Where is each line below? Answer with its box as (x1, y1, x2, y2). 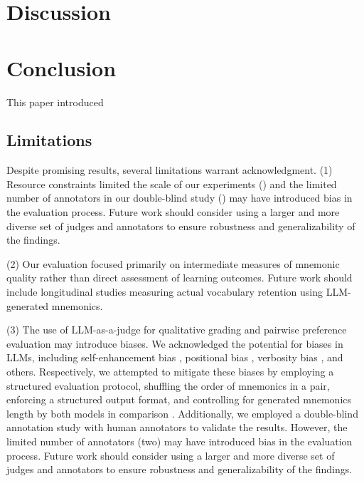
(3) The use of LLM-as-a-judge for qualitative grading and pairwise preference (6, 322, 347, 337)
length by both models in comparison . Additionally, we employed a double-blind (6, 405, 358, 420)
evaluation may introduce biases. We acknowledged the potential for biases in (6, 336, 343, 351)
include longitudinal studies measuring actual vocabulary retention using (6, 284, 323, 299)
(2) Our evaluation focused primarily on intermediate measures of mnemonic (6, 256, 340, 271)
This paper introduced (6, 94, 104, 109)
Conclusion (6, 53, 117, 82)
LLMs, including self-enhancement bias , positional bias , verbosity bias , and (6, 350, 343, 365)
